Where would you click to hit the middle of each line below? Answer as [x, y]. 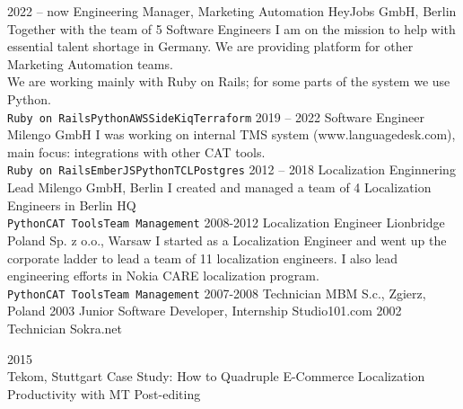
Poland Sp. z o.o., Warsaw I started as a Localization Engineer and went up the [227, 240]
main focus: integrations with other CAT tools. [136, 151]
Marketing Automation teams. [90, 63]
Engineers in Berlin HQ [72, 204]
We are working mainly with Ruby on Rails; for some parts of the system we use [229, 81]
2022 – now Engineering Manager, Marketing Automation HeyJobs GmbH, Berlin [232, 11]
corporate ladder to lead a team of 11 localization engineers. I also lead [203, 258]
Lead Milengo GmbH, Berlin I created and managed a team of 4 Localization [219, 187]
